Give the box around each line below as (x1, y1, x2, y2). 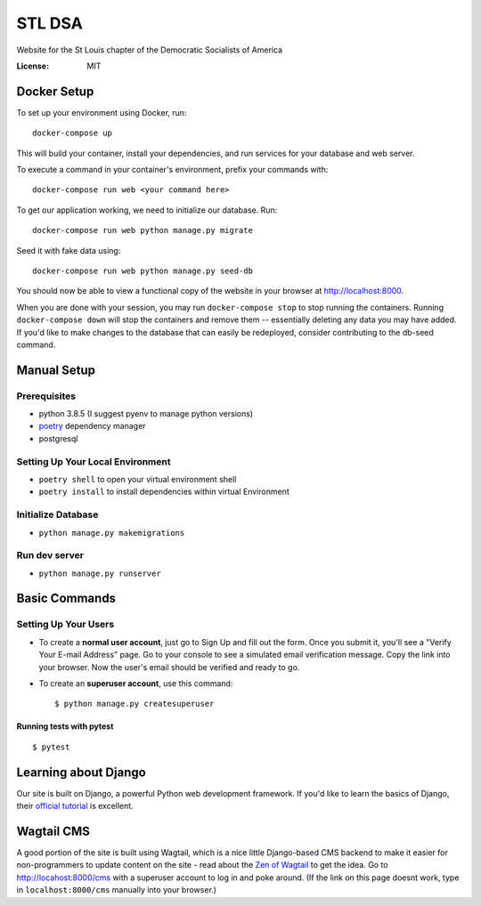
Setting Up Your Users (16, 619, 115, 631)
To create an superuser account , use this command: (38, 678, 233, 689)
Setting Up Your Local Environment (16, 455, 171, 467)
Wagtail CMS (16, 823, 91, 838)
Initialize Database (16, 508, 99, 521)
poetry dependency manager (38, 421, 146, 432)
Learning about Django (16, 764, 146, 780)
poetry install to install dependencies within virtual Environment (38, 486, 289, 497)
